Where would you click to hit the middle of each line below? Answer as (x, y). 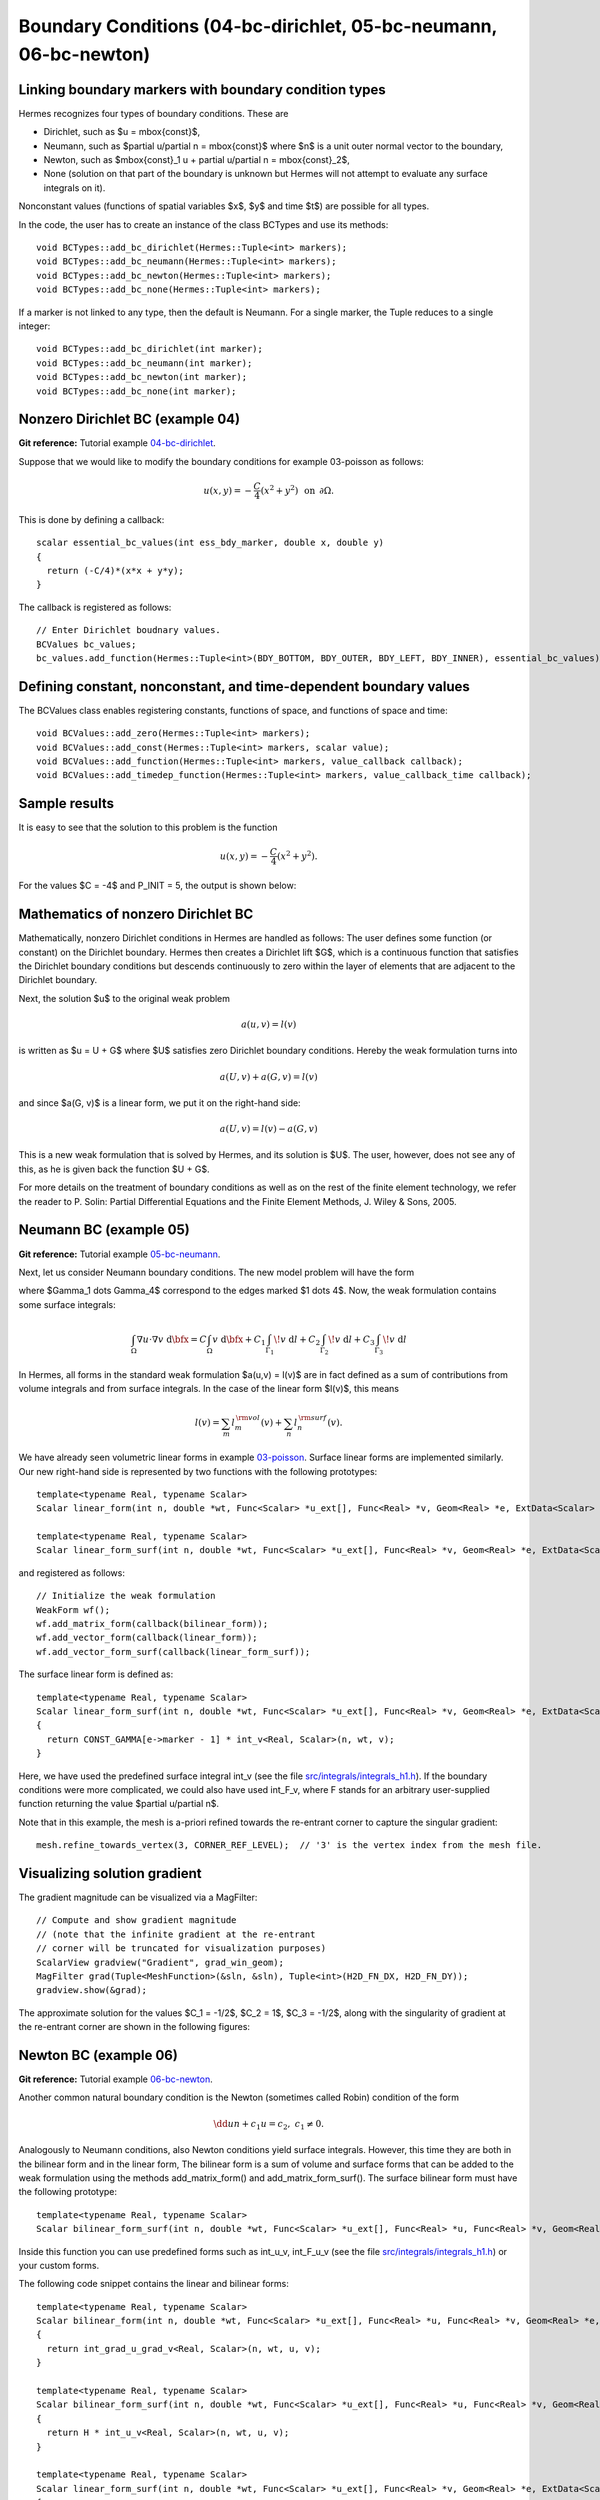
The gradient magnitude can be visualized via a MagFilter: (138, 1897)
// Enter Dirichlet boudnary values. (129, 630)
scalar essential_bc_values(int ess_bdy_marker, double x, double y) (210, 543)
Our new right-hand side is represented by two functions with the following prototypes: (198, 1471)
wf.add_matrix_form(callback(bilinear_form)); (152, 1624)
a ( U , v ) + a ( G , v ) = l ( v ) (269, 1076)
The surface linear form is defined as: (96, 1674)
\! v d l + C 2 (297, 1340)
